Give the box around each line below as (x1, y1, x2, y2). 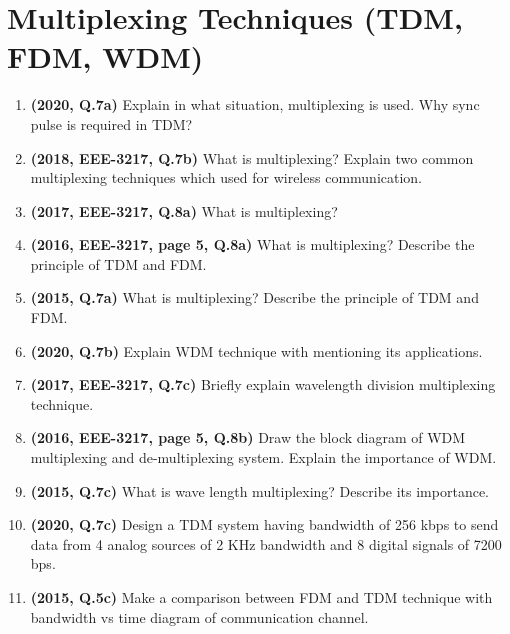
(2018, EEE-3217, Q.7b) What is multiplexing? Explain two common (30, 147, 474, 168)
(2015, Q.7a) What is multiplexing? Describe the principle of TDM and (30, 287, 479, 308)
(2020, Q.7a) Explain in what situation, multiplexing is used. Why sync (30, 94, 480, 115)
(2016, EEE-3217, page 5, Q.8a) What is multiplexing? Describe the (30, 234, 475, 255)
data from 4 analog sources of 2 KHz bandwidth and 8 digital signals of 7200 (30, 533, 502, 554)
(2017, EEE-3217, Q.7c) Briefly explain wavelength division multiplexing (30, 374, 496, 395)
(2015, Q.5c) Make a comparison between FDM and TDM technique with (30, 587, 493, 607)
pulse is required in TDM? (30, 113, 193, 134)
